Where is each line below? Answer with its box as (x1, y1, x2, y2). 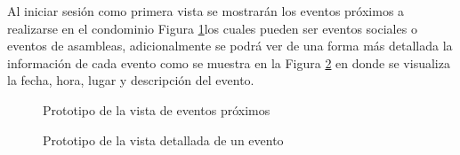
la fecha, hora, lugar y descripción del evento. (7, 71, 254, 89)
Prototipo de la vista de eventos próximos (43, 100, 270, 119)
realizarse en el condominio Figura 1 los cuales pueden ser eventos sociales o (7, 19, 417, 37)
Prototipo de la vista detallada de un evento (43, 130, 284, 149)
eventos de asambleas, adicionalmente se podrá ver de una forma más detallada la (7, 36, 453, 55)
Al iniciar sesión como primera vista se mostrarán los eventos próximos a (7, 2, 405, 19)
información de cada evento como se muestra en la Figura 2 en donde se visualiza (7, 53, 450, 72)
